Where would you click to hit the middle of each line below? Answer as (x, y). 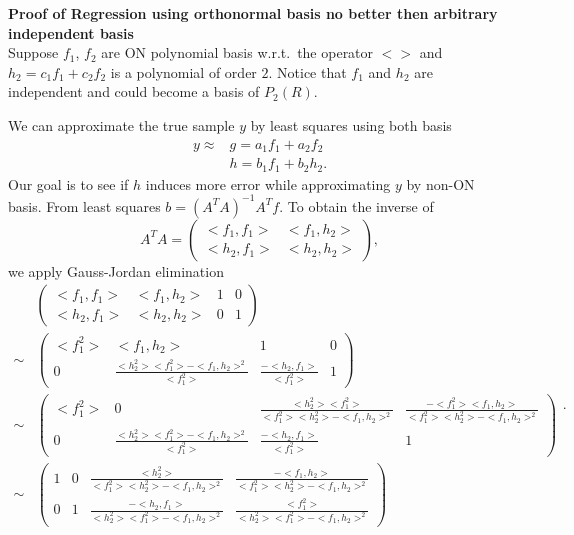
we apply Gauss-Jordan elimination (116, 270)
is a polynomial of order (183, 71)
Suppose (33, 52)
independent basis (71, 32)
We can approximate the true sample (121, 124)
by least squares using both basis (351, 124)
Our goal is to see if (68, 183)
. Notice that (307, 71)
